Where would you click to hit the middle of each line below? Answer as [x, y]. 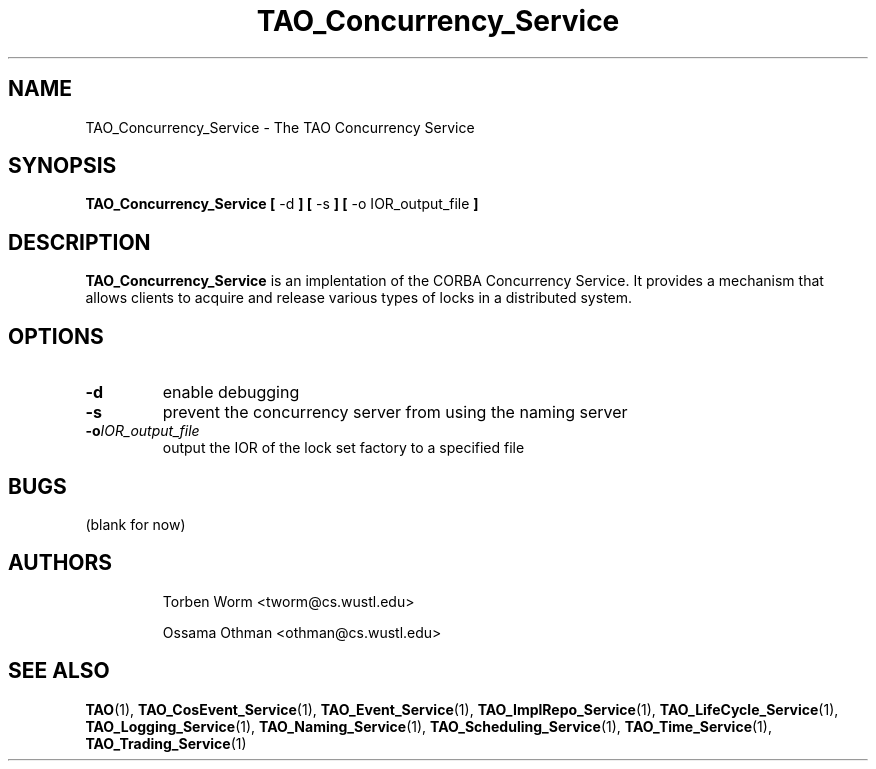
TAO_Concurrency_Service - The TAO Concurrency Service [280, 127]
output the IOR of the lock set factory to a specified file [343, 448]
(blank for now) [135, 524]
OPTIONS [56, 336]
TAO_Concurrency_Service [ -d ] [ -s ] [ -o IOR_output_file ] [282, 204]
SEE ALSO [59, 671]
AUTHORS [60, 563]
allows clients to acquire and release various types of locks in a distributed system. [359, 298]
